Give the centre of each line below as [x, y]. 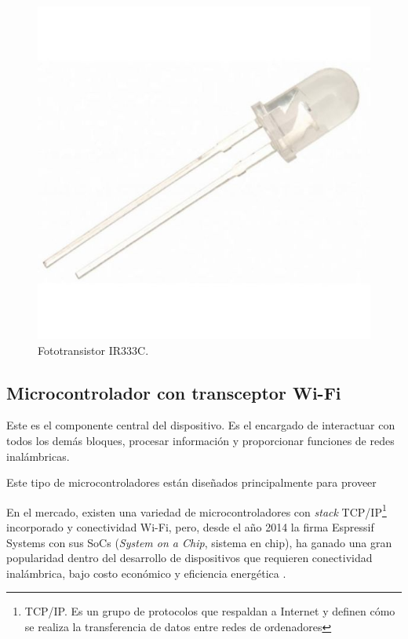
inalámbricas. [38, 456]
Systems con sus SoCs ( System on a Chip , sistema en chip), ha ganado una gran [199, 542]
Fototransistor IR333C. [93, 350]
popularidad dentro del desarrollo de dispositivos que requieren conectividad [189, 558]
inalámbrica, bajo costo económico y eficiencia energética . [146, 573]
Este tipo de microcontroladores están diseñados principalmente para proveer [191, 482]
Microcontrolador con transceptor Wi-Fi [174, 392]
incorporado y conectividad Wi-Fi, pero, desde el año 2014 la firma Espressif [190, 527]
